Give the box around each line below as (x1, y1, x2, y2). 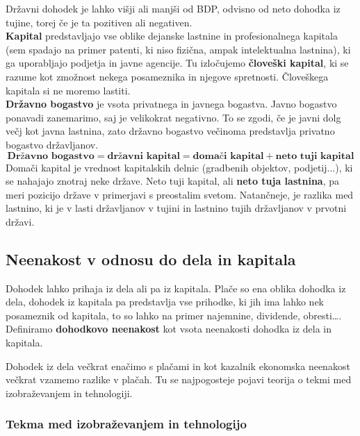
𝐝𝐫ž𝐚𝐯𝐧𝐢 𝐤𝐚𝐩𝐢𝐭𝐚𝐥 (107, 151, 180, 161)
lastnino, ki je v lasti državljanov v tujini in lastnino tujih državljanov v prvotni (6, 201, 347, 215)
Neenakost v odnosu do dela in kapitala (6, 248, 296, 269)
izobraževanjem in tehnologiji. (6, 385, 133, 400)
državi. (6, 214, 35, 228)
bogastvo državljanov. (6, 137, 99, 151)
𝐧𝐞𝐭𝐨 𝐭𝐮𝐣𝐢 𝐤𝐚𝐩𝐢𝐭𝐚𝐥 (275, 151, 354, 161)
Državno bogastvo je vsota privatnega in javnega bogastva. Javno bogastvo (6, 97, 337, 111)
